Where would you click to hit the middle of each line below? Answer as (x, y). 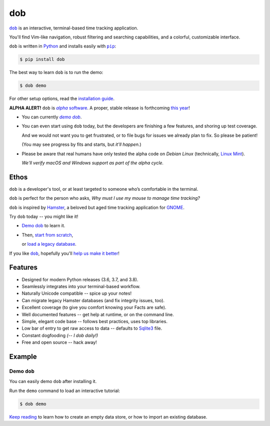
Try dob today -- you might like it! (44, 217)
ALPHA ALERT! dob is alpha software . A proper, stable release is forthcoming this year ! (99, 108)
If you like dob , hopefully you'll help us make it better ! (64, 253)
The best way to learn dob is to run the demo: (56, 72)
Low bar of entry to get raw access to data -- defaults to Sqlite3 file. (92, 328)
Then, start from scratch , (47, 235)
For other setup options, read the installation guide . (62, 99)
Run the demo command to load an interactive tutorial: (64, 391)
